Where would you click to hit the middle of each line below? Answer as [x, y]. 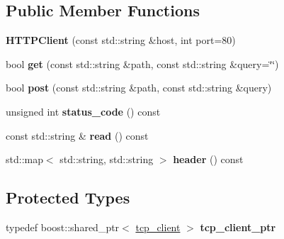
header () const [208, 159]
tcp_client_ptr [238, 227]
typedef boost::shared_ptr [63, 227]
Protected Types [68, 198]
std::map [24, 159]
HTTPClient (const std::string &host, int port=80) [121, 40]
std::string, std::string [107, 159]
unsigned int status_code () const [83, 111]
